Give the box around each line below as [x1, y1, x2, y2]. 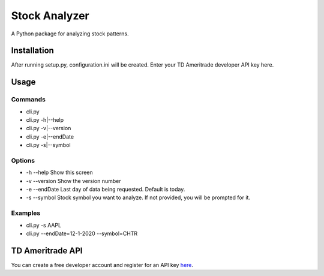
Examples [11, 209, 41, 217]
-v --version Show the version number [26, 177, 121, 184]
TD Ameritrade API [11, 245, 83, 256]
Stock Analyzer [11, 9, 89, 22]
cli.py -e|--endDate [26, 133, 74, 140]
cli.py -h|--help [26, 116, 64, 123]
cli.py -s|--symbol [26, 142, 71, 149]
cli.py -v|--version [26, 125, 71, 132]
